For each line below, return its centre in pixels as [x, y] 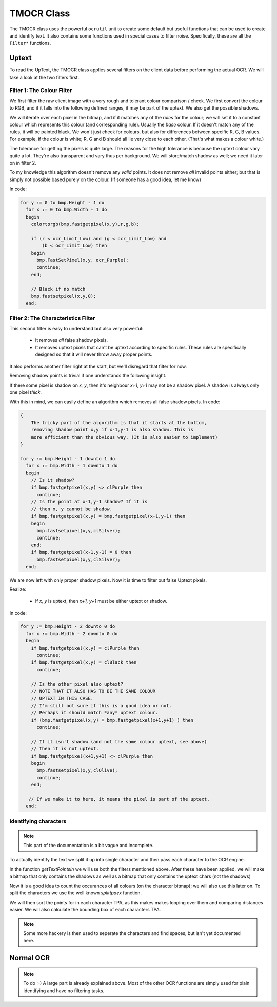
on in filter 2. [23, 163]
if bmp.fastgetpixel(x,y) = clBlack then [84, 662]
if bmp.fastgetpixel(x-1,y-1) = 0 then [81, 552]
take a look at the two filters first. [44, 77]
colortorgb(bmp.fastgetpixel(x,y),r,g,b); [85, 224]
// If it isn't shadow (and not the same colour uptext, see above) [119, 741]
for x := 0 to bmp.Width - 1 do [66, 210]
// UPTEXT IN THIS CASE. [62, 698]
